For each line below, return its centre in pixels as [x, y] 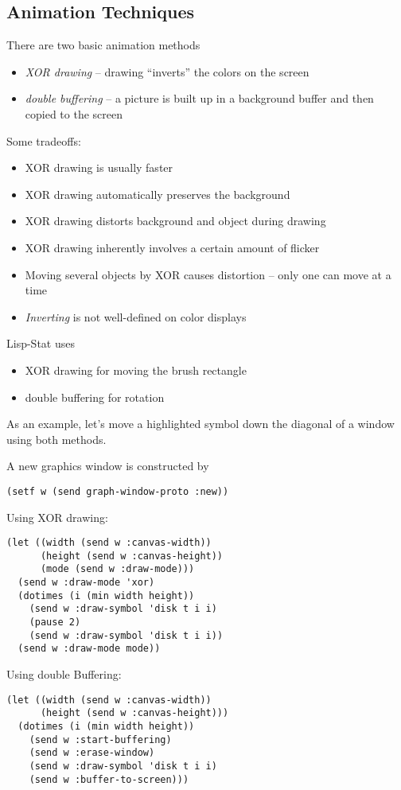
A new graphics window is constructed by [108, 466]
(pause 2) [55, 623]
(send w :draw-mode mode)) [89, 649]
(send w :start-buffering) [100, 739]
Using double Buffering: [64, 674]
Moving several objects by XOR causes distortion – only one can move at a [208, 274]
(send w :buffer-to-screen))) [109, 779]
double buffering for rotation [95, 397]
